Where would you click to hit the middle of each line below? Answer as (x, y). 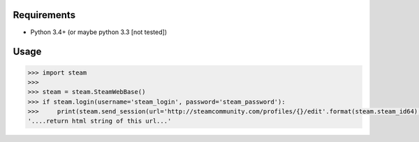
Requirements (44, 15)
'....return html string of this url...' (100, 121)
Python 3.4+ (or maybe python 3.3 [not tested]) (99, 32)
